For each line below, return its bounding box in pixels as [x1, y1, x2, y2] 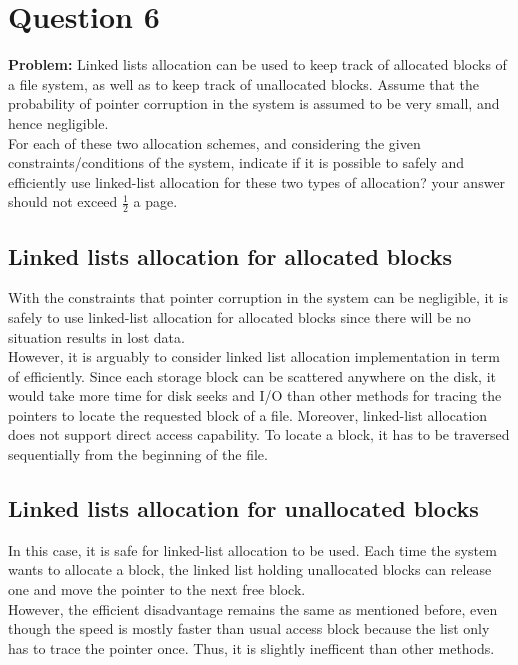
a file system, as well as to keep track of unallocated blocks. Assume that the [8, 73, 480, 94]
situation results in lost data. [8, 326, 185, 347]
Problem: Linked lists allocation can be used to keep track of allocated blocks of [8, 54, 507, 75]
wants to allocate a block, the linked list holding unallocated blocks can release [8, 559, 492, 580]
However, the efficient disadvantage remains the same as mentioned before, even [8, 598, 498, 619]
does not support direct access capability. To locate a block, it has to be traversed [8, 424, 510, 445]
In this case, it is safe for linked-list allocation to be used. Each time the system [8, 539, 497, 560]
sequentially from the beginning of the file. [8, 444, 268, 465]
